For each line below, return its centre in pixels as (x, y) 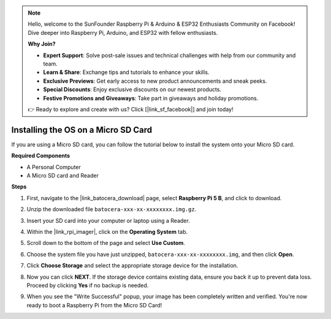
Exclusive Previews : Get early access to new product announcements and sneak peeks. (155, 81)
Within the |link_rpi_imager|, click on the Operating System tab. (107, 231)
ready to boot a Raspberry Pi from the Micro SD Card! (94, 305)
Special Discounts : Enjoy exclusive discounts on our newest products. (132, 89)
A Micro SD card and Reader (63, 175)
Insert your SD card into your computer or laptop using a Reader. (108, 220)
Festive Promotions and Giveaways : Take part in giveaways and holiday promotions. (151, 98)
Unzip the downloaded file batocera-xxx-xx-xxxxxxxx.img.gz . (112, 209)
